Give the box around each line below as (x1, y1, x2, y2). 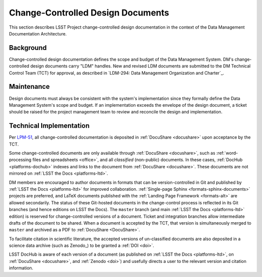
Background (9, 44, 47, 52)
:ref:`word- (216, 150, 238, 156)
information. (9, 265, 33, 271)
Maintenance (9, 82, 50, 91)
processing (9, 157, 32, 163)
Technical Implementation (9, 122, 90, 130)
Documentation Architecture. (9, 31, 67, 36)
